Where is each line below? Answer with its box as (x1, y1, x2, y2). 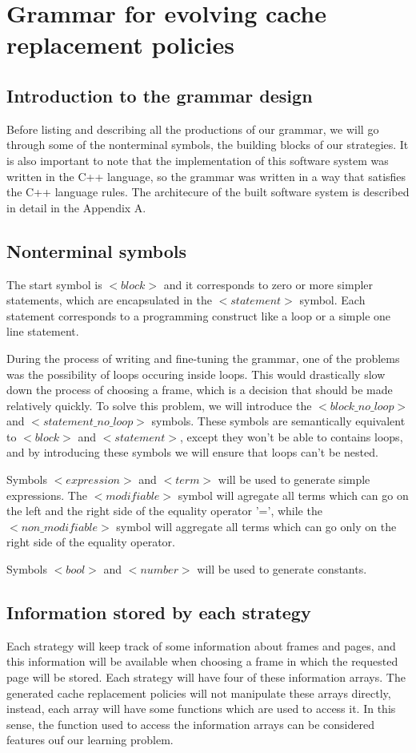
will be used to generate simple (218, 471, 370, 488)
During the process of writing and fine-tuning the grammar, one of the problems (6, 349, 400, 366)
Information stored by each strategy (6, 600, 311, 625)
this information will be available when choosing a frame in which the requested (6, 653, 398, 670)
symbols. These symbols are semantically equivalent (151, 413, 406, 429)
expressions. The (6, 486, 87, 503)
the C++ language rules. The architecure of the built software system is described (6, 183, 410, 200)
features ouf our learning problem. (6, 731, 174, 748)
